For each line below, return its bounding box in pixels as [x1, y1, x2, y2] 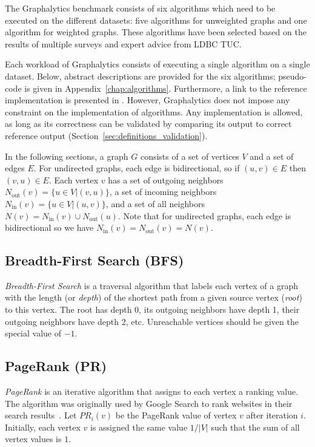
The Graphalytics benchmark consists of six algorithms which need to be [5, 2, 276, 14]
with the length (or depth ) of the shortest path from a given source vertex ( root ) [5, 291, 302, 304]
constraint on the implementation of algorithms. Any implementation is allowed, [5, 105, 303, 118]
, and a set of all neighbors [105, 197, 205, 210]
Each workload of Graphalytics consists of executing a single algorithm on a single [5, 58, 310, 70]
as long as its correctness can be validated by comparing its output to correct [5, 117, 292, 130]
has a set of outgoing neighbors [108, 173, 224, 186]
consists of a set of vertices [140, 149, 239, 162]
